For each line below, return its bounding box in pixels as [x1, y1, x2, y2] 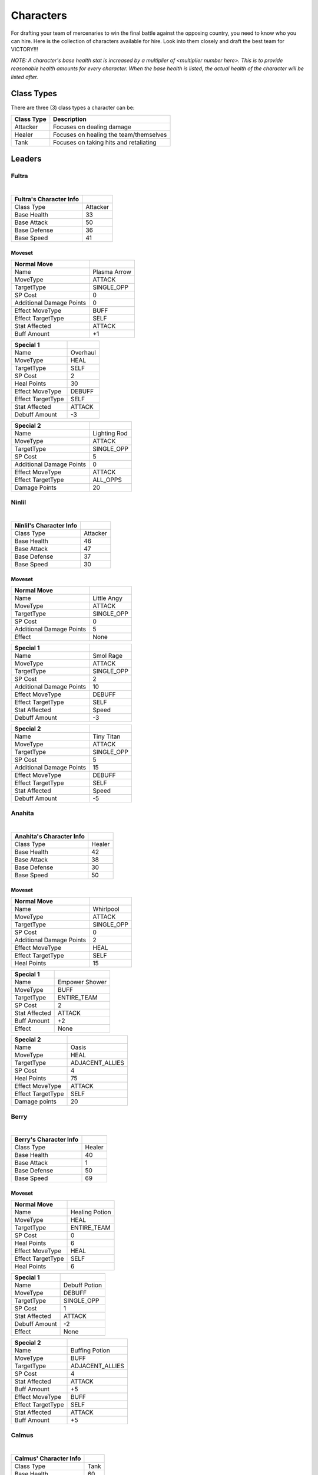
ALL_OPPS [92, 476, 122, 484]
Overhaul [70, 348, 97, 356]
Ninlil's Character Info [14, 522, 78, 530]
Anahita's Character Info [14, 832, 85, 841]
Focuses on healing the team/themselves [53, 130, 167, 139]
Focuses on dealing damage [53, 123, 132, 131]
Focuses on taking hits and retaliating [53, 138, 157, 146]
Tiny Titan [92, 732, 121, 740]
